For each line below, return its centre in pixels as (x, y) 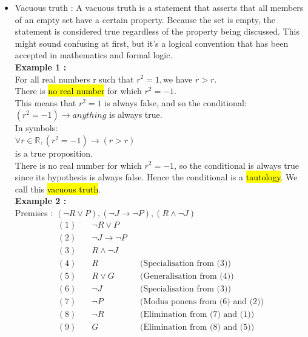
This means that (45, 102)
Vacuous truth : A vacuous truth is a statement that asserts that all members (159, 7)
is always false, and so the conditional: (176, 102)
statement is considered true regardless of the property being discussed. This (157, 31)
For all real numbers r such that (74, 79)
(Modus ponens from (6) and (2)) (202, 301)
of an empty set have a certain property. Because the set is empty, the (145, 19)
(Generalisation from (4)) (187, 276)
